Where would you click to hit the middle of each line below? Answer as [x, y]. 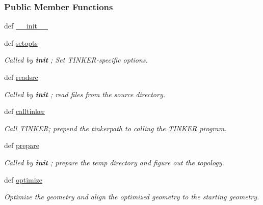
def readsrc [21, 77]
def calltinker [24, 111]
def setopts [21, 42]
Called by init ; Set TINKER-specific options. [76, 60]
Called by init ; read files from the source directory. [85, 94]
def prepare [22, 145]
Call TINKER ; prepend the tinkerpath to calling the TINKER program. [115, 128]
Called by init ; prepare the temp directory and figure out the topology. [114, 162]
